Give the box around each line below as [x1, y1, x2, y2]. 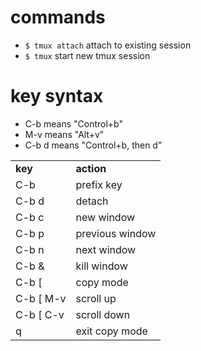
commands [10, 6, 106, 29]
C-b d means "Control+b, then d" [24, 139, 163, 151]
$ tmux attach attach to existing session [24, 39, 192, 51]
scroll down [75, 307, 131, 321]
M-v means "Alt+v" [24, 128, 105, 140]
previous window [75, 226, 157, 240]
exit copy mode [75, 324, 148, 338]
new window [75, 210, 136, 224]
